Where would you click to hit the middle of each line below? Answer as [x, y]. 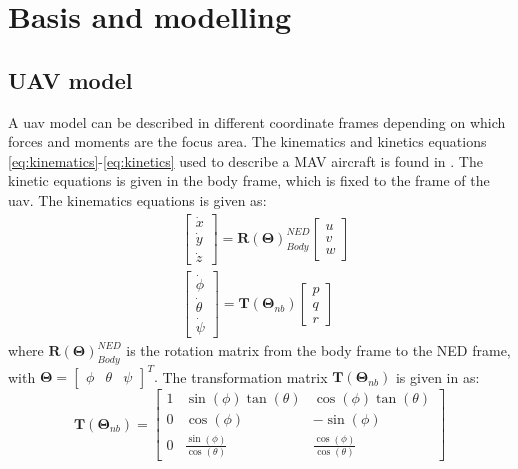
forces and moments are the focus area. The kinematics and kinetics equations [247, 141]
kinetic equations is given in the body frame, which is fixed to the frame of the [249, 180]
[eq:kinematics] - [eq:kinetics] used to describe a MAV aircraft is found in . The [245, 160]
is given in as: [437, 376]
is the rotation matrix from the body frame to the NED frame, [318, 350]
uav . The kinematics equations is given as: [137, 199]
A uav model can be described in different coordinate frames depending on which [257, 121]
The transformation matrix [245, 376]
